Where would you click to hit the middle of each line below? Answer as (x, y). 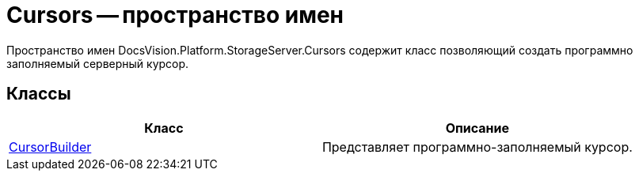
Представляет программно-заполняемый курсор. (477, 147)
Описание (477, 128)
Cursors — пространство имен (175, 15)
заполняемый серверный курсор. (98, 63)
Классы (39, 94)
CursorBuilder (50, 147)
